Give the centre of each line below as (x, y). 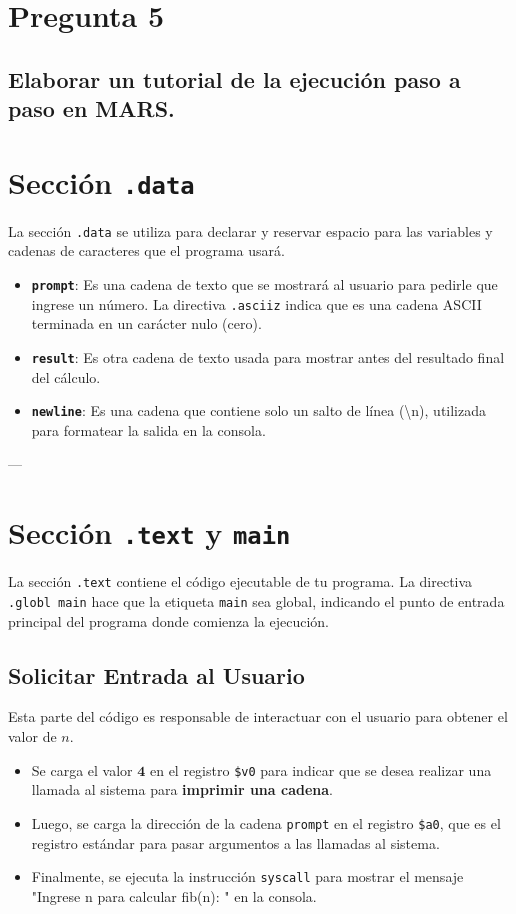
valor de (32, 736)
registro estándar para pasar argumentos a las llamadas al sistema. (235, 842)
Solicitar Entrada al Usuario (156, 674)
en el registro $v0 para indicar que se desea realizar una (320, 769)
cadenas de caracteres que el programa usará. (146, 250)
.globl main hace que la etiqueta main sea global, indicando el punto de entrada (256, 600)
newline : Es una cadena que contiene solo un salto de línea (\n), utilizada (259, 410)
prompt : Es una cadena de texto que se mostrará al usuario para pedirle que (264, 284)
